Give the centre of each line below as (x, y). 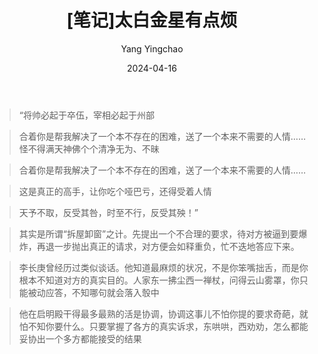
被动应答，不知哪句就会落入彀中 (93, 292)
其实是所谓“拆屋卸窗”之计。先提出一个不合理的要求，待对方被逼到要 (158, 233)
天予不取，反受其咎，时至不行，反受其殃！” (108, 212)
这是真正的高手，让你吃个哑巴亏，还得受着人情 (115, 191)
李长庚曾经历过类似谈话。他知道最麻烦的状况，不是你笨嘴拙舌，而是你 (163, 267)
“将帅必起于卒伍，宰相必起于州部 (86, 115)
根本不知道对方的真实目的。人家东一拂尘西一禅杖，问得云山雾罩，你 (159, 280)
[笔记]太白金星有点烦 (152, 20)
